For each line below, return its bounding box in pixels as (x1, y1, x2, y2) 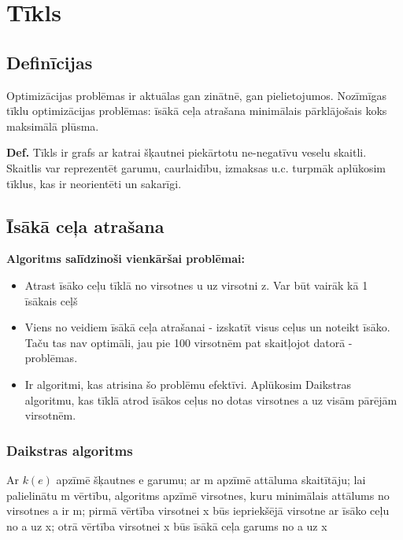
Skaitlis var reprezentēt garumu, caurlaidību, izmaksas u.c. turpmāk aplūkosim (6, 159, 386, 176)
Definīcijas (6, 50, 93, 74)
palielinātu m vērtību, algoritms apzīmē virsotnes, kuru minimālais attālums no (6, 486, 390, 503)
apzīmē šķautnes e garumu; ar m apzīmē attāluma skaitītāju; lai (56, 471, 366, 487)
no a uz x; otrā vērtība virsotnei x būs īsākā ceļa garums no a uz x (6, 517, 327, 534)
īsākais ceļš (24, 292, 78, 309)
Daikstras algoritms (6, 440, 133, 460)
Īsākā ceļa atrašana (6, 213, 165, 238)
